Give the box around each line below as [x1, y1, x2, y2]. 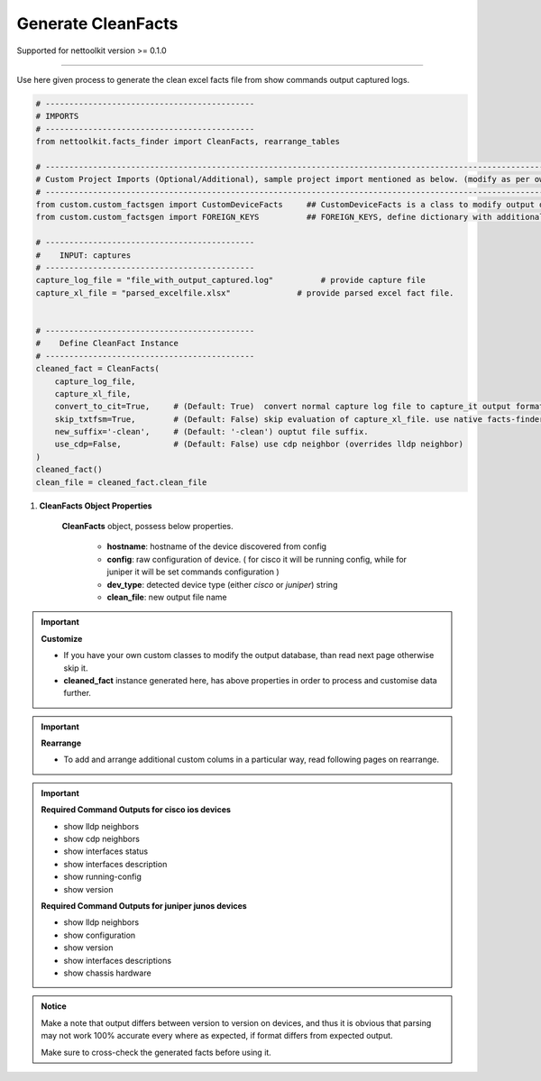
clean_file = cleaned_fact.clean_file [35, 477, 207, 487]
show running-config [63, 871, 142, 883]
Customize [41, 633, 83, 644]
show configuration [63, 930, 136, 940]
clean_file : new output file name [106, 591, 227, 602]
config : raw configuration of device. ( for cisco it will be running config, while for [106, 554, 408, 564]
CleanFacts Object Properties [39, 500, 152, 511]
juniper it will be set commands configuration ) [106, 566, 280, 577]
